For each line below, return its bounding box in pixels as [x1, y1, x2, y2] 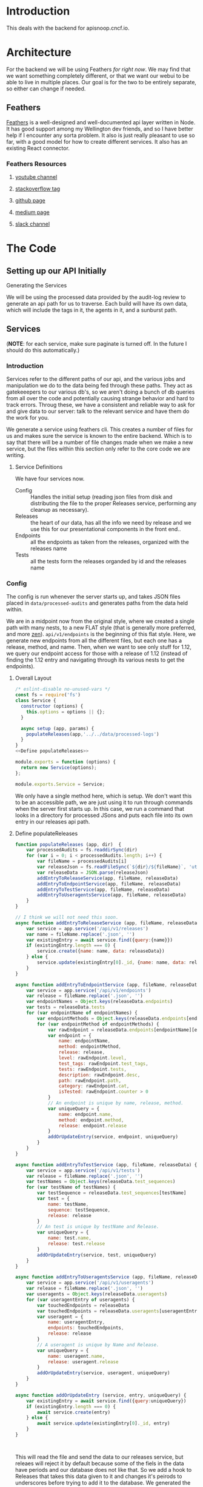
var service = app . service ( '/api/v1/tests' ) [26, 1167, 141, 1173]
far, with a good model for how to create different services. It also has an [6, 138, 188, 145]
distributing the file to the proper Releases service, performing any [30, 500, 197, 507]
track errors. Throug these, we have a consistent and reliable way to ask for [6, 401, 195, 409]
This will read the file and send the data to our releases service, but [15, 1453, 184, 1460]
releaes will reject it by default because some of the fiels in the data [15, 1460, 184, 1467]
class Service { [15, 697, 56, 704]
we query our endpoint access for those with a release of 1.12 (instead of [6, 650, 188, 657]
